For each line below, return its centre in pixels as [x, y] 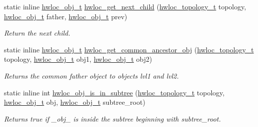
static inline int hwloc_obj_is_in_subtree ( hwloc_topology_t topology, [114, 92]
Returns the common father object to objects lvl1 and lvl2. [92, 75]
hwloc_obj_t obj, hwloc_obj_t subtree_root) [75, 102]
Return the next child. [37, 33]
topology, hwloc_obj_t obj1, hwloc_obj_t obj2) [78, 59]
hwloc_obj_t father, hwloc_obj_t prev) [66, 16]
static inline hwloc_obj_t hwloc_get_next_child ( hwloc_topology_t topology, [125, 6]
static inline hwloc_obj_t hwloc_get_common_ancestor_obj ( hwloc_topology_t [129, 49]
